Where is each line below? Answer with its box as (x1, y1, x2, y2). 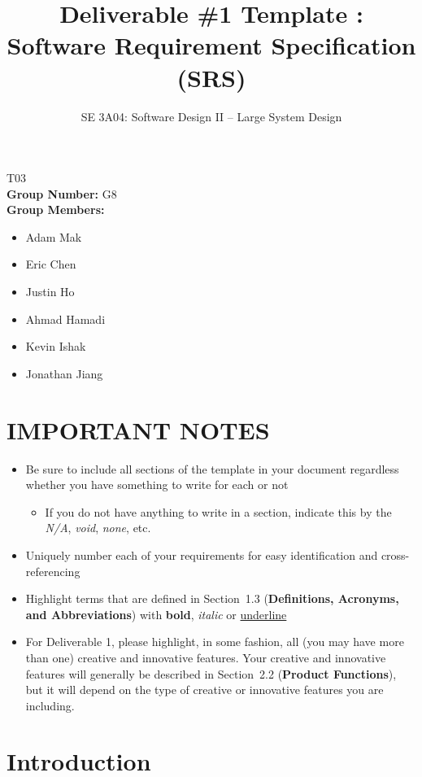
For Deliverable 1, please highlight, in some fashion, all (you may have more (25, 633, 404, 650)
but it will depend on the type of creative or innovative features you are (25, 681, 384, 698)
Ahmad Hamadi (25, 310, 106, 327)
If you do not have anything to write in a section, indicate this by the (45, 503, 392, 520)
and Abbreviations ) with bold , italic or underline (25, 605, 287, 622)
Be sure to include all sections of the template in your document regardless (25, 460, 399, 477)
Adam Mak (25, 228, 82, 245)
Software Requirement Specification (7, 28, 416, 62)
